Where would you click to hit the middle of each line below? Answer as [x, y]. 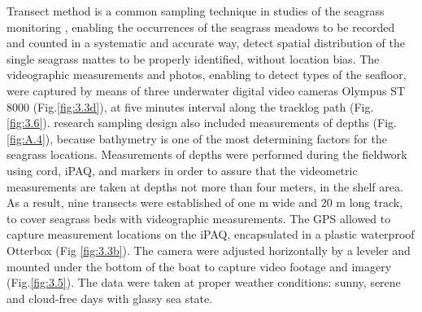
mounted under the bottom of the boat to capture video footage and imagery [199, 266]
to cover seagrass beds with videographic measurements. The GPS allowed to [199, 218]
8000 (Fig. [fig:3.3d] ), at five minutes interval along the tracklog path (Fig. [190, 106]
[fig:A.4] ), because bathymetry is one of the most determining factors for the [197, 138]
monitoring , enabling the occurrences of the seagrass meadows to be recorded [201, 26]
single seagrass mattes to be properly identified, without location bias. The [193, 58]
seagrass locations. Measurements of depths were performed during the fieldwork [207, 154]
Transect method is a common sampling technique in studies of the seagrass [196, 11]
